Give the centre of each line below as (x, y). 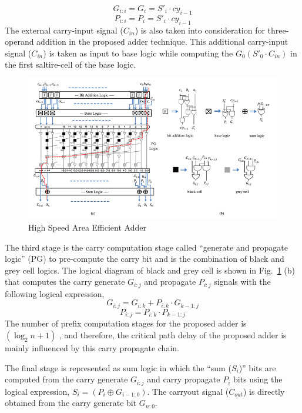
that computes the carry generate (65, 282)
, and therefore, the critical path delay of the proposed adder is (173, 334)
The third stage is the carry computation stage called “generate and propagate (146, 247)
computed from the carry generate (66, 379)
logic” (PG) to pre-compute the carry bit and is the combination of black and (145, 259)
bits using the (258, 379)
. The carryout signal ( (188, 391)
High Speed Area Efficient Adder (87, 227)
